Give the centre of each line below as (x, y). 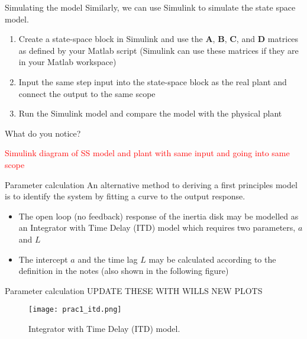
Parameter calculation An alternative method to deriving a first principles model (151, 184)
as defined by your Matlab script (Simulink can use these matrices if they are (159, 50)
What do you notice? (43, 133)
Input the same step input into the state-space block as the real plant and (153, 81)
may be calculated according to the (212, 259)
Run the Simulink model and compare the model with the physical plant (150, 113)
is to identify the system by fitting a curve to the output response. (125, 196)
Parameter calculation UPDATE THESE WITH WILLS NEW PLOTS (134, 290)
